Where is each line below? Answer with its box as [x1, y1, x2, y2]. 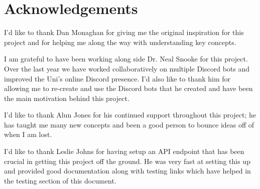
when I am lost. [4, 129, 52, 139]
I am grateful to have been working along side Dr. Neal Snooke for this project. [4, 53, 248, 64]
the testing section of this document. [4, 175, 116, 185]
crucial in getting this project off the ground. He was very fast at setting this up [4, 155, 250, 166]
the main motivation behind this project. [4, 92, 129, 103]
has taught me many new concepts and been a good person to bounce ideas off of [4, 119, 254, 129]
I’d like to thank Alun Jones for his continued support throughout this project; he [4, 109, 256, 120]
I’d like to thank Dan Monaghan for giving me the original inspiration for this [4, 27, 244, 37]
